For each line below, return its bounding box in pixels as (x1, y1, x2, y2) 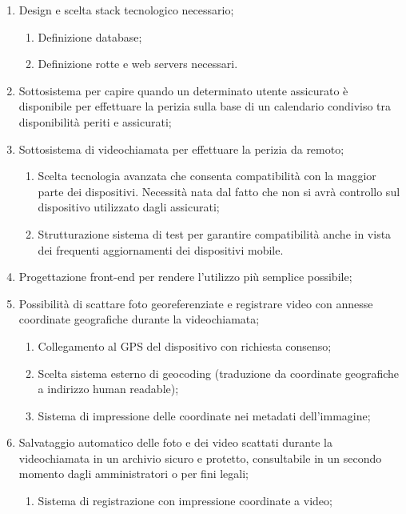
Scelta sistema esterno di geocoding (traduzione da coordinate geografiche (38, 364, 400, 381)
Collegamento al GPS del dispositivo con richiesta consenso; (38, 337, 332, 354)
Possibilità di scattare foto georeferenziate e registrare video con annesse (18, 295, 373, 311)
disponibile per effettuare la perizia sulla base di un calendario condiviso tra (18, 98, 392, 114)
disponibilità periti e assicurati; (18, 113, 172, 130)
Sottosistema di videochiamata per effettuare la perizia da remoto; (18, 140, 344, 157)
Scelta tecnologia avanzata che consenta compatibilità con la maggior (38, 167, 376, 184)
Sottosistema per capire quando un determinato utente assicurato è (18, 82, 348, 98)
